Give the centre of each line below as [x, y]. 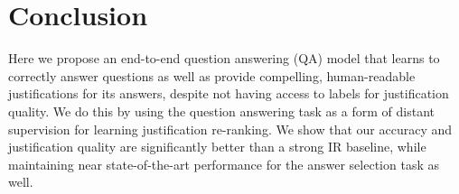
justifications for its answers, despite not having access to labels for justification [229, 93]
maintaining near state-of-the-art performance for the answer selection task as [224, 164]
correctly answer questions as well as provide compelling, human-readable [212, 75]
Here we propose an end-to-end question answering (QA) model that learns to [224, 58]
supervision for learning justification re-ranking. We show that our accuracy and [230, 129]
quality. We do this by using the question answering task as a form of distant [221, 111]
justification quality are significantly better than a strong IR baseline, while [217, 147]
